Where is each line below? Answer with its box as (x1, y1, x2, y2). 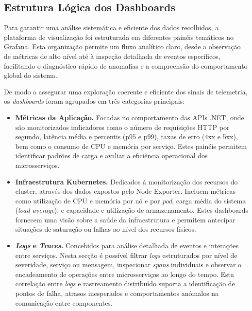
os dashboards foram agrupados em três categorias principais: (4, 96, 185, 106)
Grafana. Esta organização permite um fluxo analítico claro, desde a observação (4, 41, 241, 52)
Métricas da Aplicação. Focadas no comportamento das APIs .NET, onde (15, 112, 244, 122)
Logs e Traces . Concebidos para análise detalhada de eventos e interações (15, 240, 239, 251)
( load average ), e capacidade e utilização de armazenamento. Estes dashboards (15, 205, 249, 215)
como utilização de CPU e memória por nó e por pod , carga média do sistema (15, 195, 246, 205)
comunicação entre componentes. (15, 297, 113, 308)
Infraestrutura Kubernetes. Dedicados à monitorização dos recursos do (15, 176, 238, 186)
